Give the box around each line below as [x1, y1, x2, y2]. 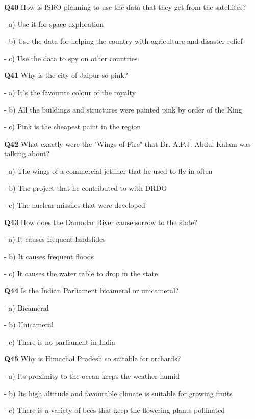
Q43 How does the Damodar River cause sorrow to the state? [4, 216, 198, 227]
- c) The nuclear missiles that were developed [4, 200, 145, 210]
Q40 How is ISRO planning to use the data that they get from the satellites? [4, 2, 246, 12]
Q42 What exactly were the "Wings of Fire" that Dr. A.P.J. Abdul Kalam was [4, 138, 251, 149]
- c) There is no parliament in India [4, 336, 115, 347]
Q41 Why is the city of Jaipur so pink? [4, 70, 128, 80]
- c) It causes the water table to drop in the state [4, 268, 158, 278]
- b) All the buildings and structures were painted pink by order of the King [4, 104, 242, 115]
